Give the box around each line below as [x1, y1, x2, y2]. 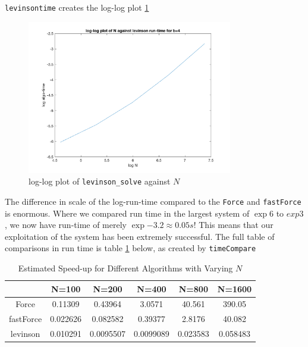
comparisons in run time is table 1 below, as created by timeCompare [5, 242, 256, 254]
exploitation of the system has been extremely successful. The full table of [5, 230, 275, 242]
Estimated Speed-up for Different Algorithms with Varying [18, 262, 233, 274]
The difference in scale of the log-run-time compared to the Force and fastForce [5, 195, 301, 207]
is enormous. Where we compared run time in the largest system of [5, 207, 250, 219]
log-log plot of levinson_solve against [29, 175, 171, 187]
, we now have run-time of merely [5, 218, 127, 231]
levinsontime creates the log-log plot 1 [5, 1, 149, 13]
